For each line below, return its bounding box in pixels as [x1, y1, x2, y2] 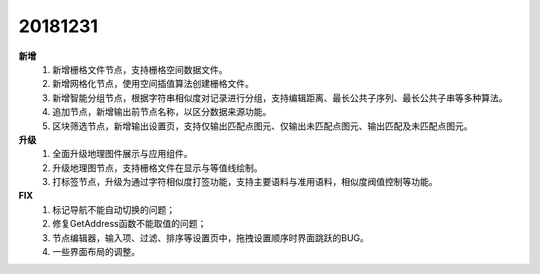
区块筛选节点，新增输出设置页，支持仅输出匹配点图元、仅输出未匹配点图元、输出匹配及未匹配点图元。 [52, 120, 473, 132]
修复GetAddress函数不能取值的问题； [52, 218, 207, 230]
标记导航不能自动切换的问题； [52, 203, 175, 215]
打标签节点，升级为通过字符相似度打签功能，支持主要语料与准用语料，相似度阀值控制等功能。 [52, 176, 438, 188]
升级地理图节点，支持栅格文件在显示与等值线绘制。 [52, 161, 263, 174]
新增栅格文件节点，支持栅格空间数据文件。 [52, 63, 228, 75]
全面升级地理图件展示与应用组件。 [52, 148, 193, 160]
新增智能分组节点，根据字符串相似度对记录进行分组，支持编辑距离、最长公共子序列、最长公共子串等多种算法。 [52, 91, 508, 104]
